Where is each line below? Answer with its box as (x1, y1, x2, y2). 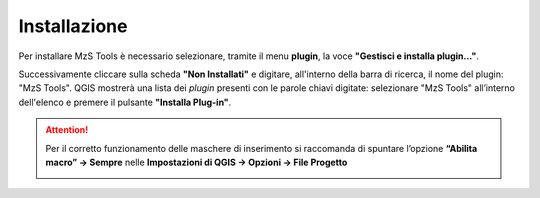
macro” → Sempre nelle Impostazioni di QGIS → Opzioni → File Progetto (45, 156, 348, 168)
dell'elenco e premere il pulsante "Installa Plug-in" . (18, 96, 232, 108)
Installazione (18, 15, 128, 37)
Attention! (45, 124, 89, 136)
